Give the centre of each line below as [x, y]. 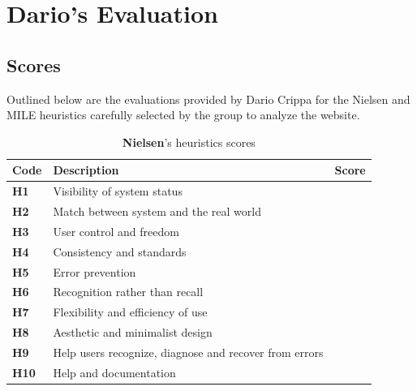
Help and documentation [114, 372]
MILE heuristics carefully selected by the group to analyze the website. [183, 115]
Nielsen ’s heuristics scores [189, 142]
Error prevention [95, 271]
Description [86, 170]
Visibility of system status [118, 191]
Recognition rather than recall [128, 292]
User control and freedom [116, 231]
